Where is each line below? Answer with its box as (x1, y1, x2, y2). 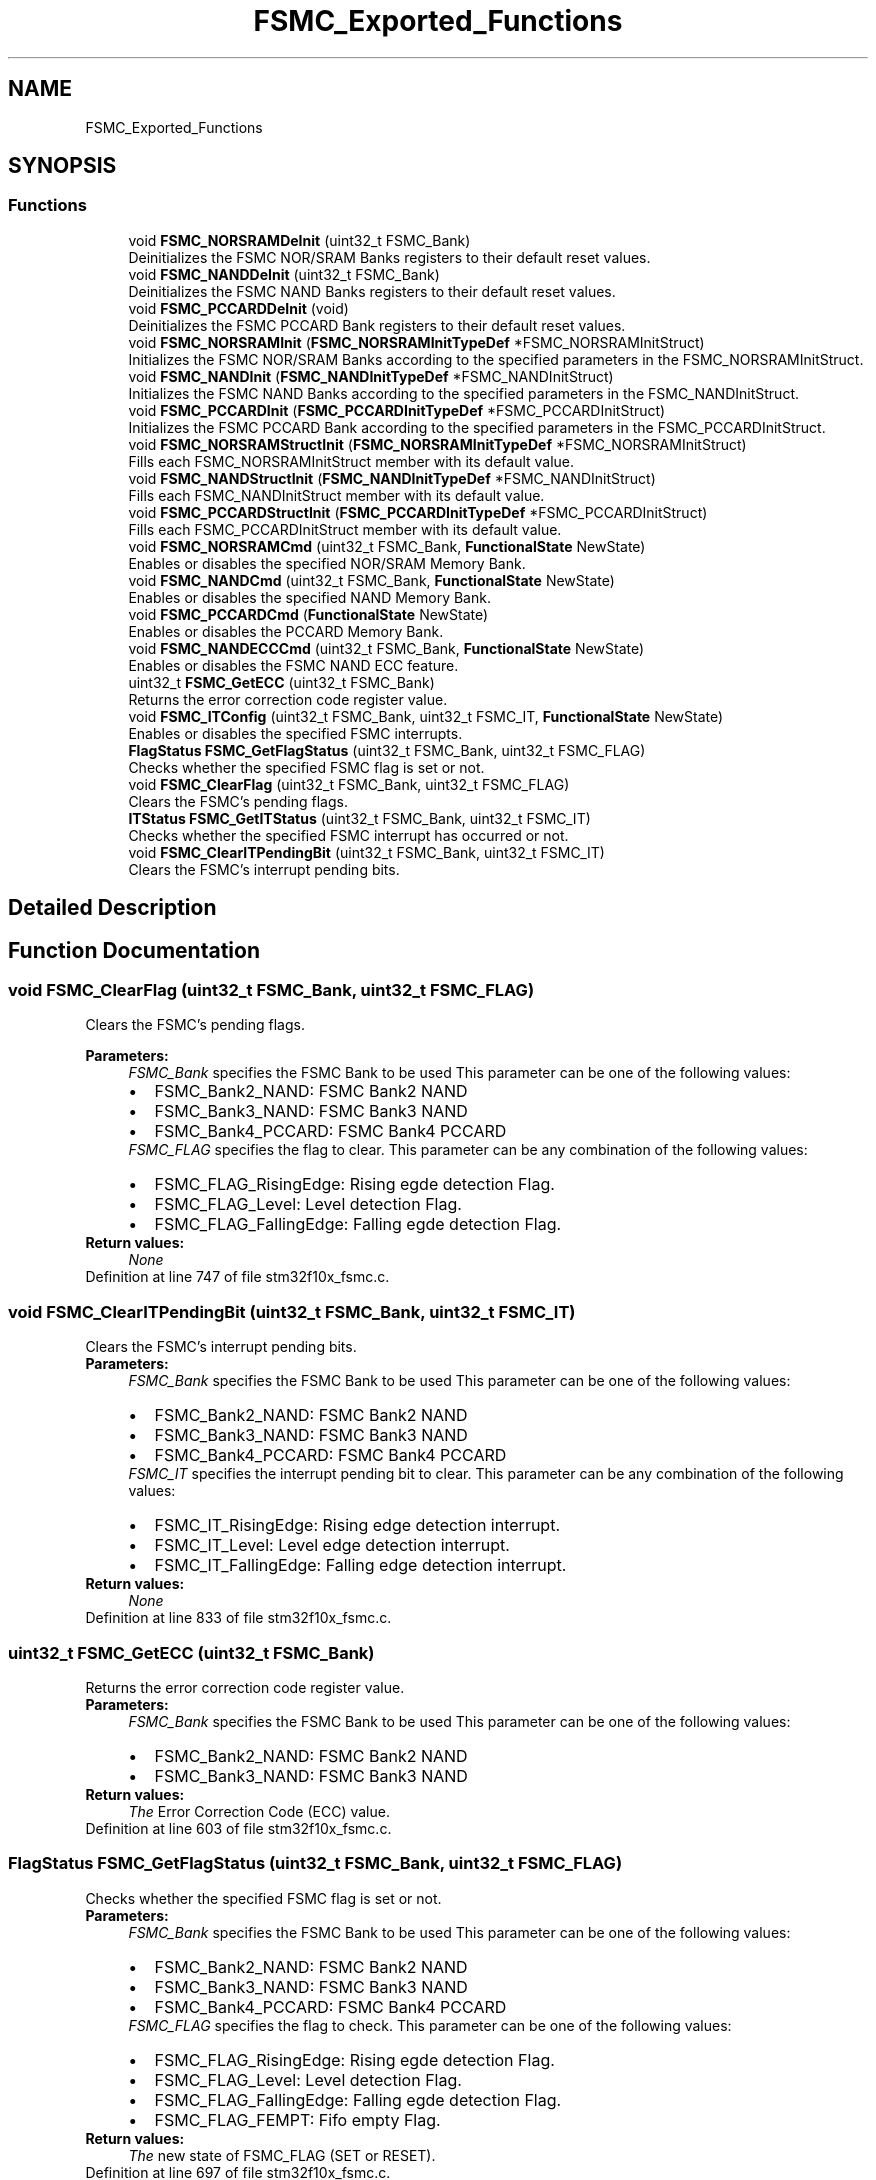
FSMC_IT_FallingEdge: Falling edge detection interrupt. (154, 1555, 567, 1576)
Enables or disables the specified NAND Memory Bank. (128, 588, 491, 606)
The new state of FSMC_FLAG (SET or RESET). (128, 2146, 436, 2164)
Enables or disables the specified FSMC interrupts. (128, 724, 463, 742)
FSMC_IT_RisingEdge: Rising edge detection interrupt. (154, 1515, 560, 1536)
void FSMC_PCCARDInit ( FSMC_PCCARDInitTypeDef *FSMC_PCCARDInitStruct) (128, 401, 666, 419)
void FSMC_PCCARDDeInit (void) (128, 299, 349, 317)
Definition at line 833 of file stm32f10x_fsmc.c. (85, 1609, 392, 1627)
